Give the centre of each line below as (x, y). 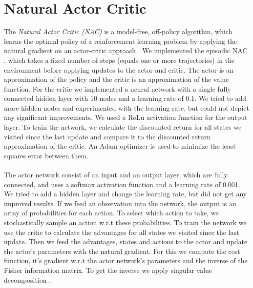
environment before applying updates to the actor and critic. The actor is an (119, 69)
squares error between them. (46, 155)
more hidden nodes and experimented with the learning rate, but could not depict (126, 107)
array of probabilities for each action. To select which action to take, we (111, 213)
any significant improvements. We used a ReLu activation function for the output (126, 117)
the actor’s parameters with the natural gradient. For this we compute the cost (122, 251)
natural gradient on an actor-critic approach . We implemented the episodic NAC (126, 50)
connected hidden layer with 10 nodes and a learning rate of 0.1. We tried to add (125, 98)
